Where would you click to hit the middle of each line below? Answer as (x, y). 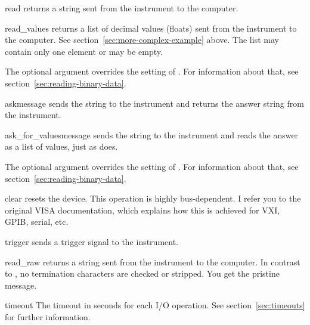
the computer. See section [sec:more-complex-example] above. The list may (142, 40)
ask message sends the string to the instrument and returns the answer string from (154, 103)
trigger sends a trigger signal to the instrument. (92, 241)
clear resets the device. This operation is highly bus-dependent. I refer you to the (153, 198)
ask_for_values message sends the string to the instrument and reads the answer (152, 134)
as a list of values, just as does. (61, 146)
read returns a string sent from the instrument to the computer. (122, 8)
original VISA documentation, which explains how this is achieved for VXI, (142, 210)
